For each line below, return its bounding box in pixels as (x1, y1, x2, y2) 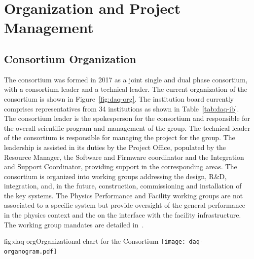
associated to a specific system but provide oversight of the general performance (4, 200, 246, 210)
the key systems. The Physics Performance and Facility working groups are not (4, 190, 243, 200)
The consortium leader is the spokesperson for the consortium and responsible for (4, 113, 251, 123)
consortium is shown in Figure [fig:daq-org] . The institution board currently (4, 93, 234, 104)
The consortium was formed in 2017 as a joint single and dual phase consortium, (4, 74, 248, 84)
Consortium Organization (4, 51, 137, 66)
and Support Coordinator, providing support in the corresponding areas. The (4, 161, 237, 172)
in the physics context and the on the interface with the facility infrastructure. (4, 210, 241, 220)
